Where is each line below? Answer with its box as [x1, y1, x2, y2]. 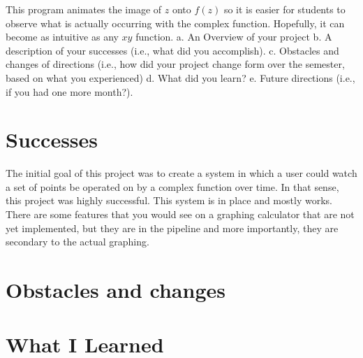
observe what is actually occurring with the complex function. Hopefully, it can [6, 15, 345, 30]
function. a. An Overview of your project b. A [135, 29, 332, 44]
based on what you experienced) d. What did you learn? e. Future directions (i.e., [6, 70, 355, 85]
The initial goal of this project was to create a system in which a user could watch [6, 166, 357, 180]
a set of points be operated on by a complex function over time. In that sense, [6, 179, 339, 194]
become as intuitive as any [6, 29, 119, 44]
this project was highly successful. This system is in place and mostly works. [6, 193, 332, 208]
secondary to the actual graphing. [6, 234, 149, 249]
